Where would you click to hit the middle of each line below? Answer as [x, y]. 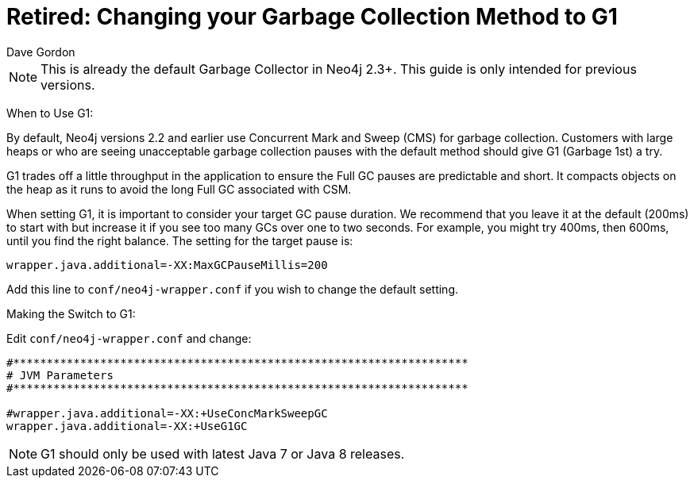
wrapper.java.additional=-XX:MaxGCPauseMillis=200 [167, 265]
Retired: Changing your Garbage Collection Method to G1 [312, 17]
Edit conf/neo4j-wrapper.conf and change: [129, 338]
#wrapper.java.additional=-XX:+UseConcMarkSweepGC [167, 413]
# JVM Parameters [60, 375]
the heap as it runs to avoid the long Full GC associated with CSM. [179, 189]
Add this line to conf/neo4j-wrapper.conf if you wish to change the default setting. [233, 289]
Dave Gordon [41, 52]
